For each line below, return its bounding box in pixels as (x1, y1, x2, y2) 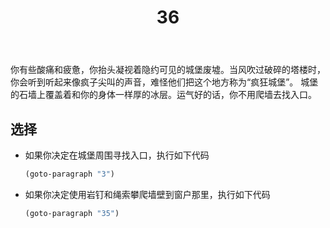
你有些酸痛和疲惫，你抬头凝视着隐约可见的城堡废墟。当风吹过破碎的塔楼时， (10, 64, 326, 76)
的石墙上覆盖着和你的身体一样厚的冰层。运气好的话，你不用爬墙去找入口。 (10, 89, 317, 101)
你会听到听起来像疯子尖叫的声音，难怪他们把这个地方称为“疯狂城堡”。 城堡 (10, 76, 319, 88)
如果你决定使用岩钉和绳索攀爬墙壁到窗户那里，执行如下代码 (24, 188, 271, 200)
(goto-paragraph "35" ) (24, 208, 120, 218)
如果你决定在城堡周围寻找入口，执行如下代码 (24, 149, 210, 161)
